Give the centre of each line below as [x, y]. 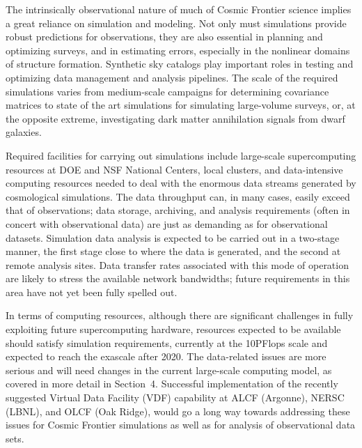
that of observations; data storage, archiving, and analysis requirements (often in [178, 210]
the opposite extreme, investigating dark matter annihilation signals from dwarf [175, 118]
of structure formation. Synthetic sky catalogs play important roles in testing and [180, 64]
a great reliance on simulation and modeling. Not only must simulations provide [176, 23]
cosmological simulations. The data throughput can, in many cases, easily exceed [178, 196]
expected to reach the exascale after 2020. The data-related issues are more [166, 356]
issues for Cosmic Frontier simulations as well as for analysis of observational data [181, 425]
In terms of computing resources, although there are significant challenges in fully [180, 315]
